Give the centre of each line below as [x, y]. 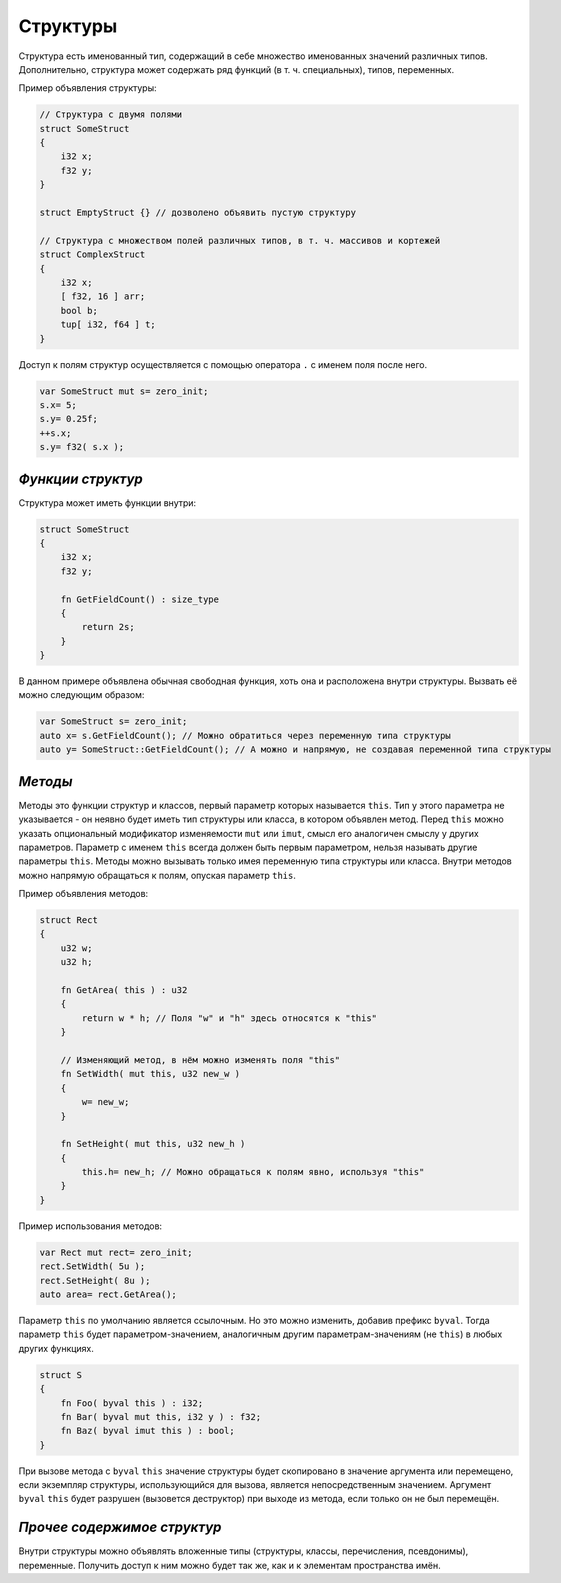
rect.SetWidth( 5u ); [92, 1266]
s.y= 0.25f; [69, 419]
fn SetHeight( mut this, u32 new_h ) [153, 1144]
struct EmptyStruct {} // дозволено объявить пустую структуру [198, 213]
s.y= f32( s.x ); [82, 447]
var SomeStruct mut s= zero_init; [124, 391]
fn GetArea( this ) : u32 [124, 990]
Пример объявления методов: [83, 894]
